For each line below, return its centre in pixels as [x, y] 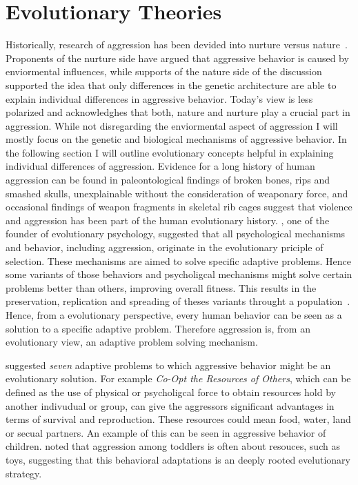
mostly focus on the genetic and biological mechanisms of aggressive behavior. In [176, 139]
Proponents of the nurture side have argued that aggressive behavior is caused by [177, 58]
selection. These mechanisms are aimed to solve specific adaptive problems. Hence [179, 260]
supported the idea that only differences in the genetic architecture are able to [171, 85]
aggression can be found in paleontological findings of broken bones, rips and [168, 180]
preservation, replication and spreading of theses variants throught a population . [178, 301]
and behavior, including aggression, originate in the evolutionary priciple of [165, 247]
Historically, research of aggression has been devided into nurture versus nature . [177, 44]
